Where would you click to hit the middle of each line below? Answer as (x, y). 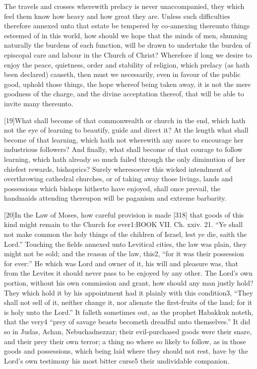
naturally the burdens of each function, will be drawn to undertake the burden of (127, 45)
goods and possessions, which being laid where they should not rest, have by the (126, 351)
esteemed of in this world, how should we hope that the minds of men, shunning (126, 35)
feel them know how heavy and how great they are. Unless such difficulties (117, 16)
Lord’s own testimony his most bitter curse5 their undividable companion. (117, 360)
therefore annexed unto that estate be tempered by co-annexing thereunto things (127, 26)
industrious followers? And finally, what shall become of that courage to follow (123, 149)
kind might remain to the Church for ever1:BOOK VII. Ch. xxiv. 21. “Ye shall (124, 224)
